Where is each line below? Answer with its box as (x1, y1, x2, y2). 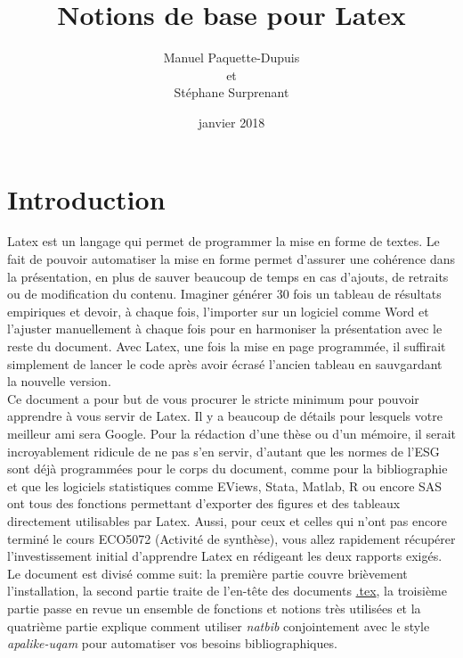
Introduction (7, 180, 166, 217)
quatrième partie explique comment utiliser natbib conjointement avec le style (7, 616, 430, 635)
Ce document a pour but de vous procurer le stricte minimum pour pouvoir (7, 389, 419, 407)
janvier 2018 (198, 112, 265, 131)
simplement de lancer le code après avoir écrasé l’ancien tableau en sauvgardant (7, 354, 443, 373)
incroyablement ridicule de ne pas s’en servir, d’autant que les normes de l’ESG (7, 441, 440, 460)
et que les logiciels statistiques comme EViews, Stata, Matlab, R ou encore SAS (7, 476, 443, 495)
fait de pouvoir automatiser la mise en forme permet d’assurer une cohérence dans (7, 250, 456, 268)
